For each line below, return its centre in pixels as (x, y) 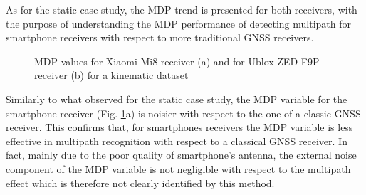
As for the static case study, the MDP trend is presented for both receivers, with (182, 9)
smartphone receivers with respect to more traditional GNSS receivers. (160, 37)
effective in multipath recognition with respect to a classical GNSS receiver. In (177, 141)
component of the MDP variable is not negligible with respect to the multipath (178, 168)
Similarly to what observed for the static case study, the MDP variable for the (177, 99)
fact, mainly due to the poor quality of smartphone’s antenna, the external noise (181, 155)
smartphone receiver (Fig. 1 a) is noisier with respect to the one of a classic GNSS (183, 113)
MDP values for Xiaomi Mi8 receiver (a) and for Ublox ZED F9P (177, 61)
